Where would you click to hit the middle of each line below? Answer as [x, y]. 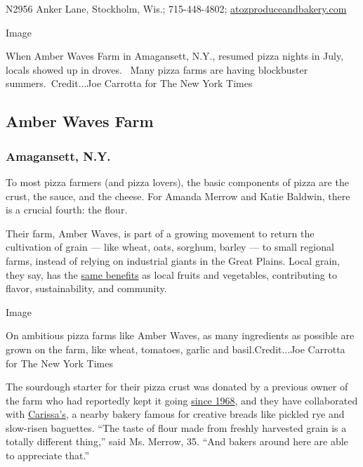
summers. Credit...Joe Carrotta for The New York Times [129, 83]
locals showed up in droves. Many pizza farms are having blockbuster [157, 69]
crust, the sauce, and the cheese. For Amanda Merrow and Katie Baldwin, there [178, 196]
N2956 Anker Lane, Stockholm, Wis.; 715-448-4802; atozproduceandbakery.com [176, 8]
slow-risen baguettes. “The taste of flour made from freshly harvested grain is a [176, 427]
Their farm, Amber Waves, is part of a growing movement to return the [160, 233]
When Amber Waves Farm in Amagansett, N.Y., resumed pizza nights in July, [175, 56]
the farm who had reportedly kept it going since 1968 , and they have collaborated [182, 400]
